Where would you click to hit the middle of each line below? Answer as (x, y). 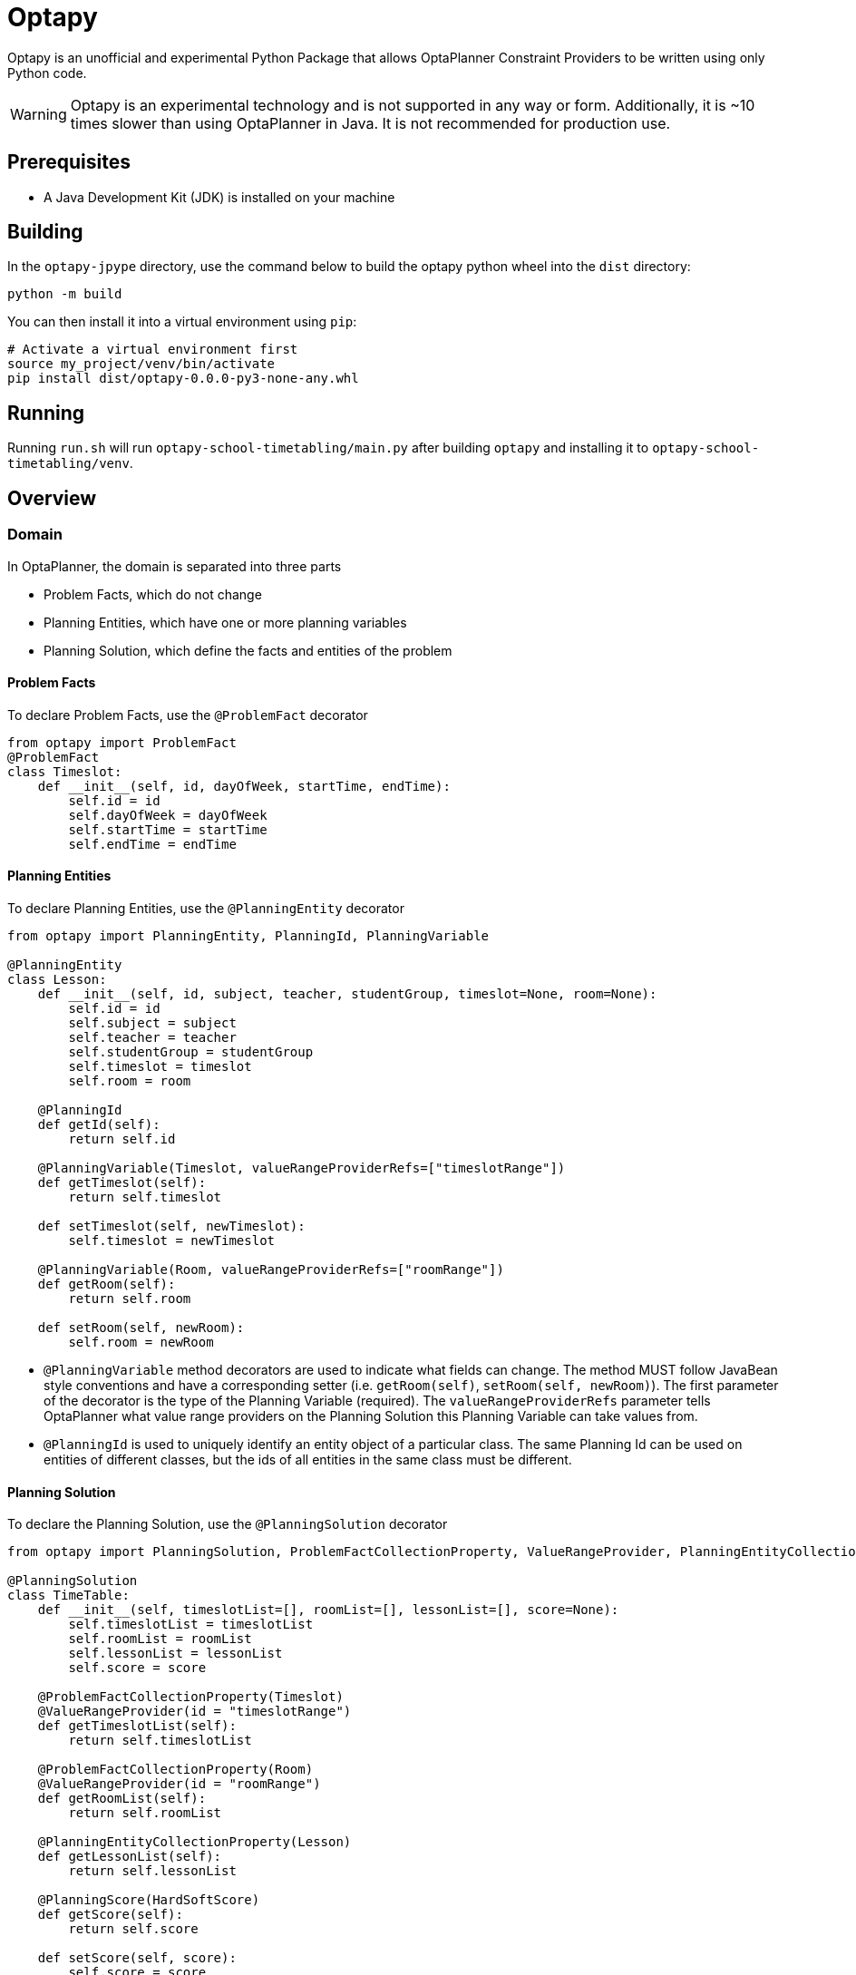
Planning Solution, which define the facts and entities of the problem (248, 650)
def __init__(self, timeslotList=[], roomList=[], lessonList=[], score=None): (328, 1610)
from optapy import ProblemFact (122, 742)
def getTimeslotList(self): (137, 1726)
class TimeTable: (68, 1596)
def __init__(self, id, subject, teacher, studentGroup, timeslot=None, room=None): (347, 993)
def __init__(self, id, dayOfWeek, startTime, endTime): (244, 786)
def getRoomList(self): (122, 1799)
